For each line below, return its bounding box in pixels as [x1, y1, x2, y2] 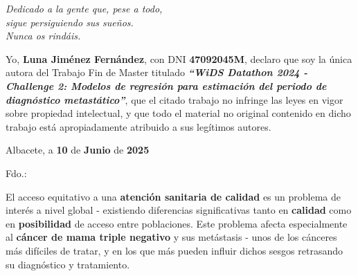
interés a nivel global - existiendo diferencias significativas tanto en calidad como [6, 203, 352, 217]
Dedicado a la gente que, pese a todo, [6, 1, 163, 15]
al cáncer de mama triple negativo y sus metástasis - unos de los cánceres [6, 230, 337, 244]
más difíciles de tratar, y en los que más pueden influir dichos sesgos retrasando [6, 243, 343, 257]
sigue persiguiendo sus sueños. [6, 15, 134, 29]
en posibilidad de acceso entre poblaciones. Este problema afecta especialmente [6, 216, 348, 230]
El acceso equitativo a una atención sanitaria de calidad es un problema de [6, 189, 341, 203]
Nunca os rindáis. [6, 28, 81, 43]
